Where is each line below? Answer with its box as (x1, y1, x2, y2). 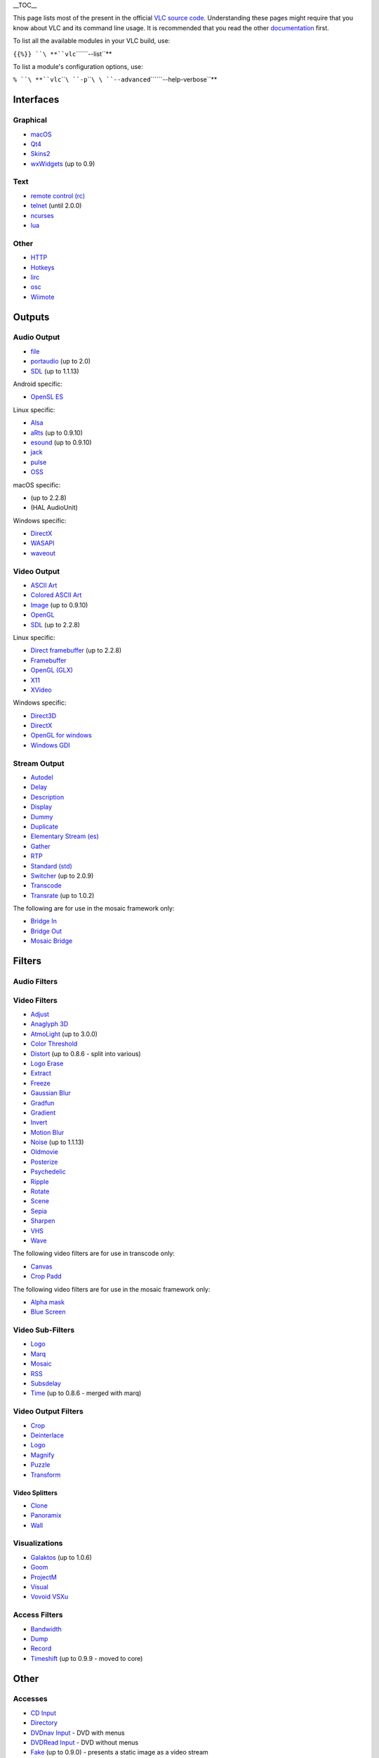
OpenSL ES (30, 392, 63, 401)
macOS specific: (13, 480, 61, 489)
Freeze (30, 1079, 51, 1087)
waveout (30, 548, 56, 557)
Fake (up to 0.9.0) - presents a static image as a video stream (30, 1748, 208, 1757)
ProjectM (30, 1572, 58, 1581)
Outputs (13, 311, 50, 323)
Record (30, 1644, 52, 1653)
